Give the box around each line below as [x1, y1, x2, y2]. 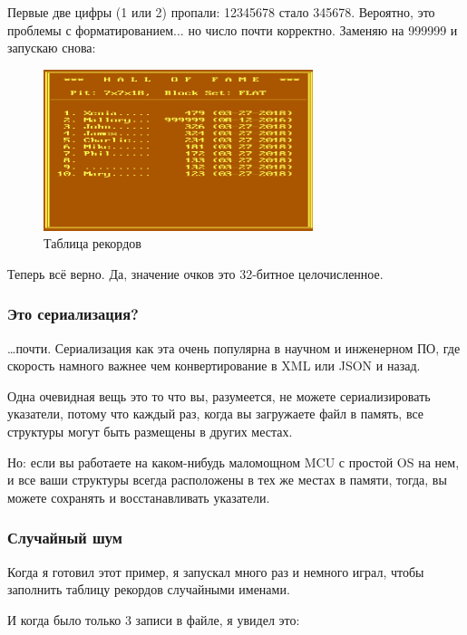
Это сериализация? [7, 303, 139, 325]
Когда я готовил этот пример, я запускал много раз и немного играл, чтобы [7, 562, 424, 581]
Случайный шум [7, 526, 122, 549]
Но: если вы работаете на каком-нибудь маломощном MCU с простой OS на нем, [7, 452, 460, 471]
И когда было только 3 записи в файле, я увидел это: [7, 610, 300, 629]
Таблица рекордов [44, 234, 141, 253]
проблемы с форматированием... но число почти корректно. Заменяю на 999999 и [7, 20, 458, 39]
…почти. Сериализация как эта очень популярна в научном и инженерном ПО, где [7, 338, 461, 357]
